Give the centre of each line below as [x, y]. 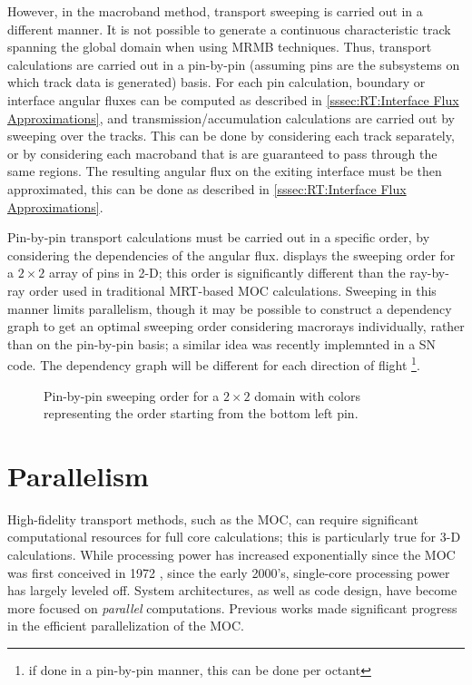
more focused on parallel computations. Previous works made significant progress [232, 607]
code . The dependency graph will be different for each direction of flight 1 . [214, 363]
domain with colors [307, 395]
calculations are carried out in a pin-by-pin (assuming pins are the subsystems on [234, 64]
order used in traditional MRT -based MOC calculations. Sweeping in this [233, 290]
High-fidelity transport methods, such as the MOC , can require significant [213, 519]
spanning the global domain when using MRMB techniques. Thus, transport [220, 47]
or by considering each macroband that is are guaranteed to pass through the [222, 153]
